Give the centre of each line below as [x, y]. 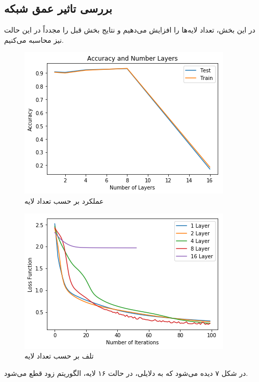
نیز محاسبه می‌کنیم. [34, 39]
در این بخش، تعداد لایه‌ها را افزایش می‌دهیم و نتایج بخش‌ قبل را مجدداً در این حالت [130, 30]
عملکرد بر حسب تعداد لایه [64, 200]
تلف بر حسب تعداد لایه [59, 356]
